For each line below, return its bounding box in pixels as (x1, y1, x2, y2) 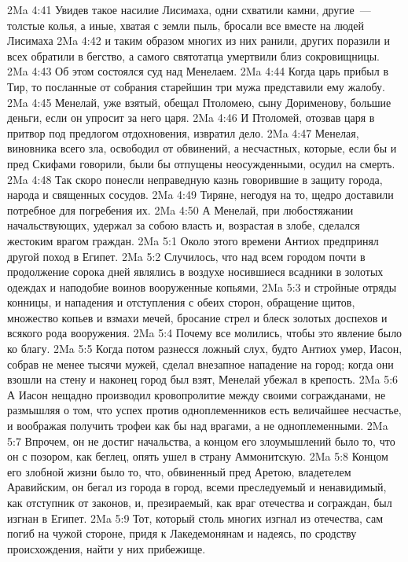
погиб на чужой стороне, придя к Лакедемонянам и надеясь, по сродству (7, 525, 357, 542)
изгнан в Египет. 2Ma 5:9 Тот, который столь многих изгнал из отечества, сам (7, 509, 384, 526)
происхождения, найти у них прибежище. (7, 540, 206, 556)
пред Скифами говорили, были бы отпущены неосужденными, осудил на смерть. (7, 155, 395, 171)
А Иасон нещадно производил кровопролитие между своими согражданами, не (7, 386, 386, 402)
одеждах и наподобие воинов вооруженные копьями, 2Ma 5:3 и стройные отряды (7, 278, 397, 295)
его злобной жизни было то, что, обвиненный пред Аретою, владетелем (7, 463, 351, 479)
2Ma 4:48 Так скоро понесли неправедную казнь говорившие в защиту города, (7, 171, 383, 187)
